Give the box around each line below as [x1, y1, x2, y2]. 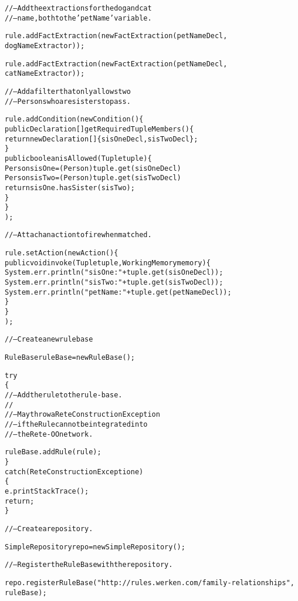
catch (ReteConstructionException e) [5, 467, 144, 476]
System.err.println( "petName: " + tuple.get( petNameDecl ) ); [5, 288, 232, 296]
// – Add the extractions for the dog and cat [5, 4, 152, 12]
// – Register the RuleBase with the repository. [5, 561, 173, 569]
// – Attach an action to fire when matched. [5, 231, 152, 239]
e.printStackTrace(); [5, 487, 89, 495]
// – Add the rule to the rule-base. [5, 391, 123, 399]
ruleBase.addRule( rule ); [5, 448, 101, 457]
